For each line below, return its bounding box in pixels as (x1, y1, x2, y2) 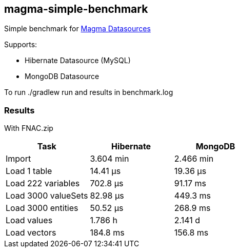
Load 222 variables (6, 178, 80, 189)
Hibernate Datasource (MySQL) (25, 56, 131, 65)
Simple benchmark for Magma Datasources (4, 24, 151, 33)
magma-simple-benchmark (4, 3, 148, 15)
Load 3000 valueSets (6, 190, 88, 201)
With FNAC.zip (4, 124, 53, 133)
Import (6, 153, 31, 164)
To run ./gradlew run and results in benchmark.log (4, 88, 173, 97)
